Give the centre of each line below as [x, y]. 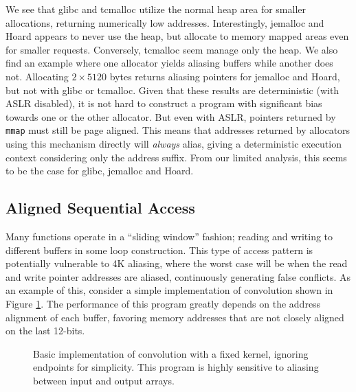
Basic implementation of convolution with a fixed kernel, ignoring [171, 353]
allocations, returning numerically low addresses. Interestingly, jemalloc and [165, 22]
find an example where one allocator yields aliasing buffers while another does [169, 63]
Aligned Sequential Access [100, 208]
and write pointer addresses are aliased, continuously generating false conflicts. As [178, 276]
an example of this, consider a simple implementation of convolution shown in [169, 290]
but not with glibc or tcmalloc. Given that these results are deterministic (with [173, 90]
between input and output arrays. [104, 380]
